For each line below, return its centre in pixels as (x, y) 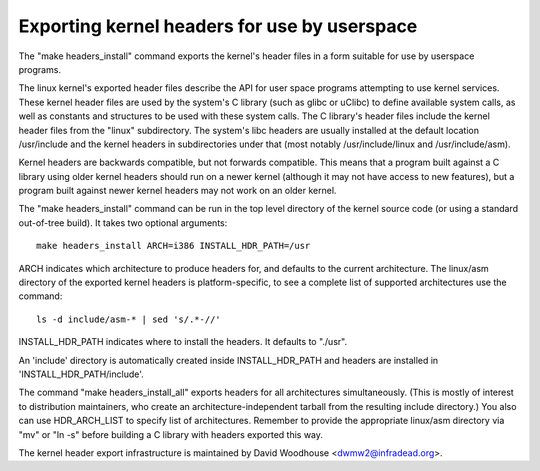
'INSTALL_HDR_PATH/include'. (81, 374)
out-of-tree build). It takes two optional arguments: (123, 222)
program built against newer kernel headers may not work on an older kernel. (177, 191)
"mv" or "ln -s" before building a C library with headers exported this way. (171, 434)
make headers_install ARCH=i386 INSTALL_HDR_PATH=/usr (173, 246)
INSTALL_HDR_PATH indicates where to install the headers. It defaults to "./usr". (183, 342)
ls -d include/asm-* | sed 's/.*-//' (129, 319)
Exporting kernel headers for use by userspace (218, 26)
